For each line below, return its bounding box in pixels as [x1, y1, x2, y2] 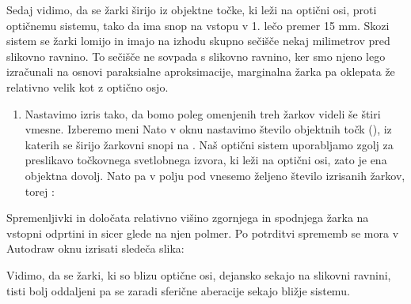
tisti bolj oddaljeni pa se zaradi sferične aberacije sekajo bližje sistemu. [6, 282, 350, 298]
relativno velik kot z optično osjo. [6, 78, 169, 95]
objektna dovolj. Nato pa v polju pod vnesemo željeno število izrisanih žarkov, [25, 167, 405, 183]
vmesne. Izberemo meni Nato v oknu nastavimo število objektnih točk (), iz [25, 121, 392, 137]
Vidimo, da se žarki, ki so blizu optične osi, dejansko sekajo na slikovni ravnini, [6, 266, 391, 283]
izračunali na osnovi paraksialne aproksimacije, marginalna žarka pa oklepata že [6, 63, 395, 80]
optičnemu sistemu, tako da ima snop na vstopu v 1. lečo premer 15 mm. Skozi [6, 17, 390, 33]
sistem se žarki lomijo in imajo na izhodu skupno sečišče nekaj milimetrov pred [6, 32, 390, 49]
